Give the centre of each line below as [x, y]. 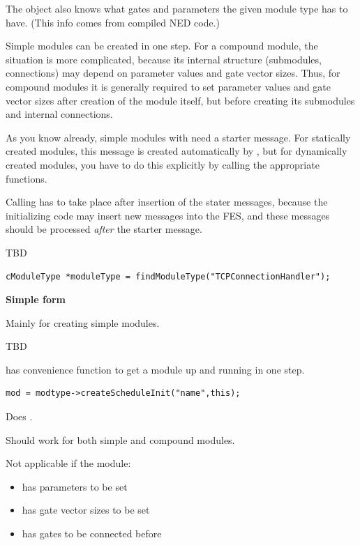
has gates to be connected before [92, 534]
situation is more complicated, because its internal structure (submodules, [164, 59]
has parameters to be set [75, 486]
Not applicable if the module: [68, 463]
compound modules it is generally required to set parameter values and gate [168, 86]
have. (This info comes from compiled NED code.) [113, 22]
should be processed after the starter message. [104, 229]
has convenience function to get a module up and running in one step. [155, 369]
